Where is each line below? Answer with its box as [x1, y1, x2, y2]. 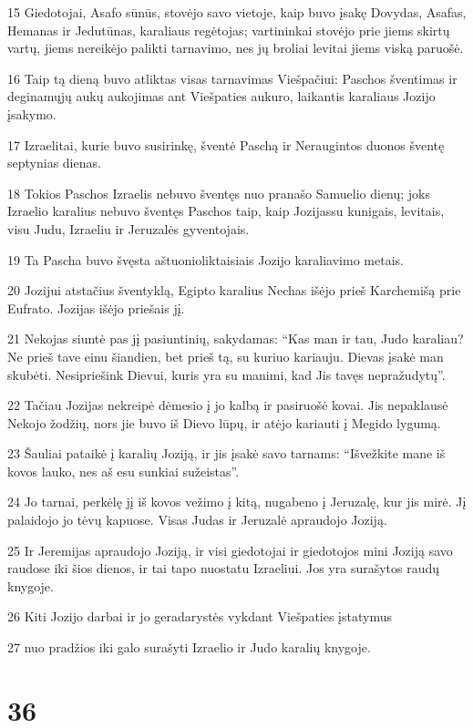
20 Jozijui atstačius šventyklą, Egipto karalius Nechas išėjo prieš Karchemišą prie [7, 281, 461, 300]
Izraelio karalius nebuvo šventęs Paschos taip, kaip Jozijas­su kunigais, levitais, [7, 201, 445, 220]
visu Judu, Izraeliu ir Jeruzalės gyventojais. [7, 219, 250, 238]
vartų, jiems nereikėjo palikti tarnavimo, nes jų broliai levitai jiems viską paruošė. [7, 38, 464, 57]
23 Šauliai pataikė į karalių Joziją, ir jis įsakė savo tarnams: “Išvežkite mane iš [7, 444, 446, 463]
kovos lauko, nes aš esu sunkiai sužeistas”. [7, 461, 240, 480]
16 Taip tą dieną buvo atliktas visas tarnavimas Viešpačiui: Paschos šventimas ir [7, 68, 458, 87]
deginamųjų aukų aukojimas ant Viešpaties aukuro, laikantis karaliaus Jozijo [7, 87, 436, 106]
